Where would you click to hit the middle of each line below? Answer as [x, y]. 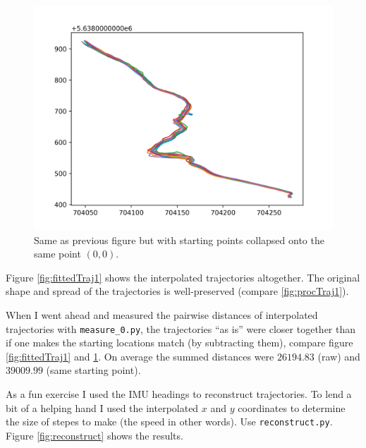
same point [57, 254]
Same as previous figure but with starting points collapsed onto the [179, 240]
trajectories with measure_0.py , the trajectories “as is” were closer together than [181, 328]
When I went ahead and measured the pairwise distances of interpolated [162, 314]
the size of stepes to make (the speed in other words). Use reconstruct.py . [169, 422]
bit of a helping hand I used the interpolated [102, 407]
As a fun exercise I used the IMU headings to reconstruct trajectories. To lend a [179, 394]
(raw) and [339, 356]
